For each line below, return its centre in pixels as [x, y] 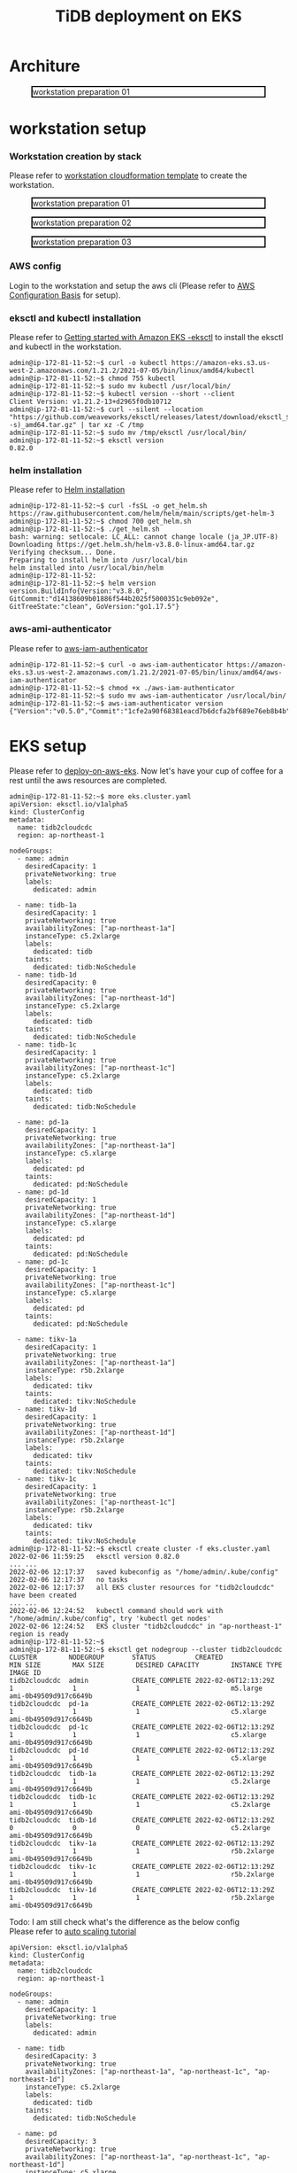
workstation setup [78, 129]
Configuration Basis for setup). [65, 295]
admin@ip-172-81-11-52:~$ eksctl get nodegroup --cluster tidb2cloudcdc [146, 1649]
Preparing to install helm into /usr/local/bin [99, 560]
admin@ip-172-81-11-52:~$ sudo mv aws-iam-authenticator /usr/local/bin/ [148, 696]
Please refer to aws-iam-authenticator [79, 648]
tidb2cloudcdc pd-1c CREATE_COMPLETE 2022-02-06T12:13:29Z [142, 1727]
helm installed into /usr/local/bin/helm [87, 568]
